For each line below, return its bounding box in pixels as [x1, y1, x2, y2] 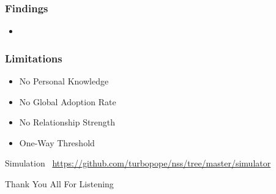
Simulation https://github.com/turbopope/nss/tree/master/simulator [5, 157, 271, 170]
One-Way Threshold [19, 136, 95, 149]
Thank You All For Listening [5, 177, 114, 190]
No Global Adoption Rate [19, 95, 116, 108]
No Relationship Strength [19, 116, 116, 129]
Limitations [5, 50, 62, 65]
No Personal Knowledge [19, 75, 109, 88]
